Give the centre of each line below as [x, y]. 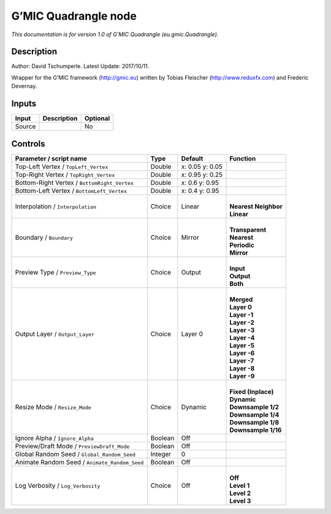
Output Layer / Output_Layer [55, 334]
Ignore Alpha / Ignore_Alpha [55, 438]
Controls [28, 144]
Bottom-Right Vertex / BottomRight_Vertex [74, 183]
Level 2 [240, 493]
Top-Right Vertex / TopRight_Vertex [65, 175]
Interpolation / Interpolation [56, 206]
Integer [161, 454]
